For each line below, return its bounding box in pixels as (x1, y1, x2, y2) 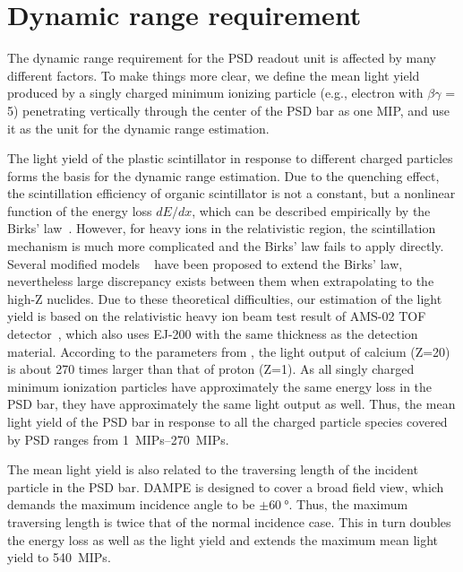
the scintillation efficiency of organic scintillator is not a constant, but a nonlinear (7, 184, 456, 203)
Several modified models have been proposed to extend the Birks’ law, (7, 254, 403, 273)
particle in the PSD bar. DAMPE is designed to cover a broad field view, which (7, 477, 444, 496)
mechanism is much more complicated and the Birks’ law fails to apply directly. (7, 237, 444, 256)
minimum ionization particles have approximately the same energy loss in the (7, 377, 433, 395)
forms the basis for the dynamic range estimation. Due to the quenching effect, (7, 166, 440, 185)
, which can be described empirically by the (192, 201, 431, 220)
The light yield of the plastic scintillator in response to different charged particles (7, 149, 453, 168)
